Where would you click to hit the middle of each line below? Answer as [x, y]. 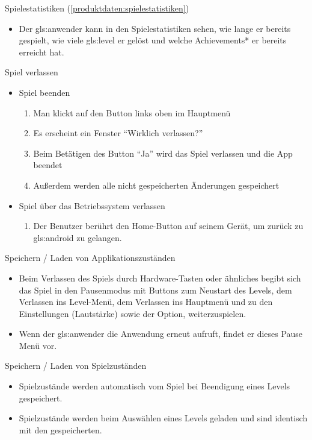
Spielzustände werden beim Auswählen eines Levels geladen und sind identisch [163, 418]
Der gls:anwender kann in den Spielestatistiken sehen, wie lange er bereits [155, 28]
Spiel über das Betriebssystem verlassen [92, 205]
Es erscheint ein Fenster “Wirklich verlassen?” [118, 133]
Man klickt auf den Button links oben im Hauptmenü [132, 112]
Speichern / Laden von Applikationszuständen [90, 258]
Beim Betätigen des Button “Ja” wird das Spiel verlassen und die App [163, 153]
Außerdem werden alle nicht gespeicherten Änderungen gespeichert [156, 185]
